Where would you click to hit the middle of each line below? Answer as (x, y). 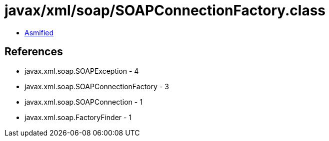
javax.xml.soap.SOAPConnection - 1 (83, 102)
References (34, 52)
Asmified (39, 32)
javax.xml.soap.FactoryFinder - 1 (78, 117)
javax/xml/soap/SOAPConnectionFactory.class (165, 10)
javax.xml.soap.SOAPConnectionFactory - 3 (97, 86)
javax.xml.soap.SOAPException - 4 (82, 71)
